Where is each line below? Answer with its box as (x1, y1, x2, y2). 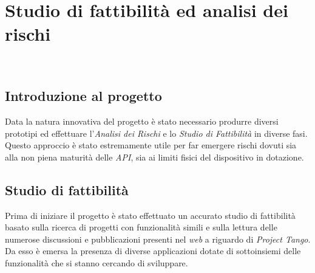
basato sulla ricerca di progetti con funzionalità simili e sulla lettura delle (5, 221, 277, 233)
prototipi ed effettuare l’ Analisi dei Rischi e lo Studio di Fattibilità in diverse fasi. (5, 126, 308, 139)
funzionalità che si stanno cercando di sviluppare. (5, 257, 188, 269)
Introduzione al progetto (5, 86, 162, 105)
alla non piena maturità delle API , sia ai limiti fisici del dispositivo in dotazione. (5, 150, 304, 163)
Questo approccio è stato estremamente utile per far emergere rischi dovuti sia (5, 139, 297, 151)
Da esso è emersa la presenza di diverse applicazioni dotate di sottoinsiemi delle (5, 244, 301, 257)
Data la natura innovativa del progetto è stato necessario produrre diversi (5, 115, 279, 128)
